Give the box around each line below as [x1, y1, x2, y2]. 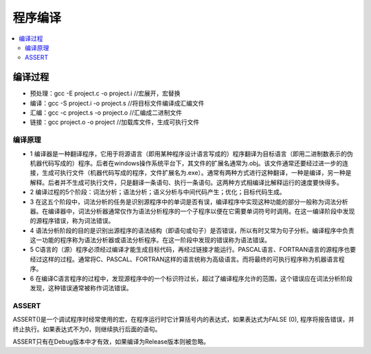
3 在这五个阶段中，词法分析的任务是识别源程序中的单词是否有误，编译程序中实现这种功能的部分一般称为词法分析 [30, 198, 348, 206]
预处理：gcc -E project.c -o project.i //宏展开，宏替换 [30, 89, 181, 97]
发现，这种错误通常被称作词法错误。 [30, 284, 133, 292]
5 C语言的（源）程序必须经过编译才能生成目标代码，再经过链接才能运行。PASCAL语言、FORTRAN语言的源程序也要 [30, 246, 357, 254]
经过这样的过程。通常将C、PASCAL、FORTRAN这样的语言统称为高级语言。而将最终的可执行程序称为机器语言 [30, 255, 339, 263]
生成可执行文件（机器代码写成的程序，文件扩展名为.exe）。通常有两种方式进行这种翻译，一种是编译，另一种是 [41, 169, 352, 177]
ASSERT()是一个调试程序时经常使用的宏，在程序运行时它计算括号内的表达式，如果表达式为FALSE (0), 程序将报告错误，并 [12, 316, 355, 324]
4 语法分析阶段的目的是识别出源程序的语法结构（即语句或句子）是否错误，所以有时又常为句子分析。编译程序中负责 [30, 226, 355, 235]
